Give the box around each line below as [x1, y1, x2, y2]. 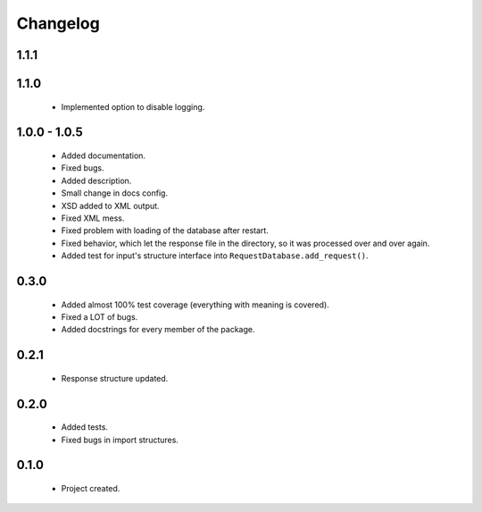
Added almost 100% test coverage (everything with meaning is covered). [61, 299, 329, 310]
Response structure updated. [61, 373, 169, 383]
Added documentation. [61, 150, 146, 161]
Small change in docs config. [61, 188, 169, 198]
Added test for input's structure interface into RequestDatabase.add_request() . [61, 250, 370, 261]
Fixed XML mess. [61, 213, 125, 223]
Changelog [16, 13, 100, 33]
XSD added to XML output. [61, 200, 160, 211]
